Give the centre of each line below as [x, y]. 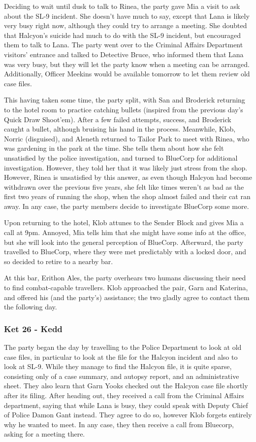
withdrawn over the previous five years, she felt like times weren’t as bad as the [124, 187]
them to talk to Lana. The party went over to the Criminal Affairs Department [124, 45]
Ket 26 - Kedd [33, 328]
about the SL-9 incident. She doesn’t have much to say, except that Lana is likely [127, 16]
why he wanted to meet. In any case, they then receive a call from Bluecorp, [119, 424]
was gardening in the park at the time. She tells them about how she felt [114, 148]
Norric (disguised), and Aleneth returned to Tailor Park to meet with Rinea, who [127, 138]
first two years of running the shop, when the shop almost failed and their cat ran [127, 196]
